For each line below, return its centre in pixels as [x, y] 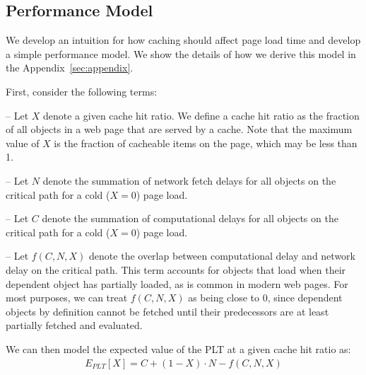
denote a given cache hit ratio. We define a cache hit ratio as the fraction [201, 115]
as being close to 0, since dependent [265, 298]
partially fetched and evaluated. [74, 325]
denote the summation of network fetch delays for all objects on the [189, 180]
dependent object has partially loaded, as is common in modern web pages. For [177, 283]
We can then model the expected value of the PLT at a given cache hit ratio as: [178, 348]
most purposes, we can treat [67, 298]
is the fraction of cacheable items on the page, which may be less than [206, 143]
